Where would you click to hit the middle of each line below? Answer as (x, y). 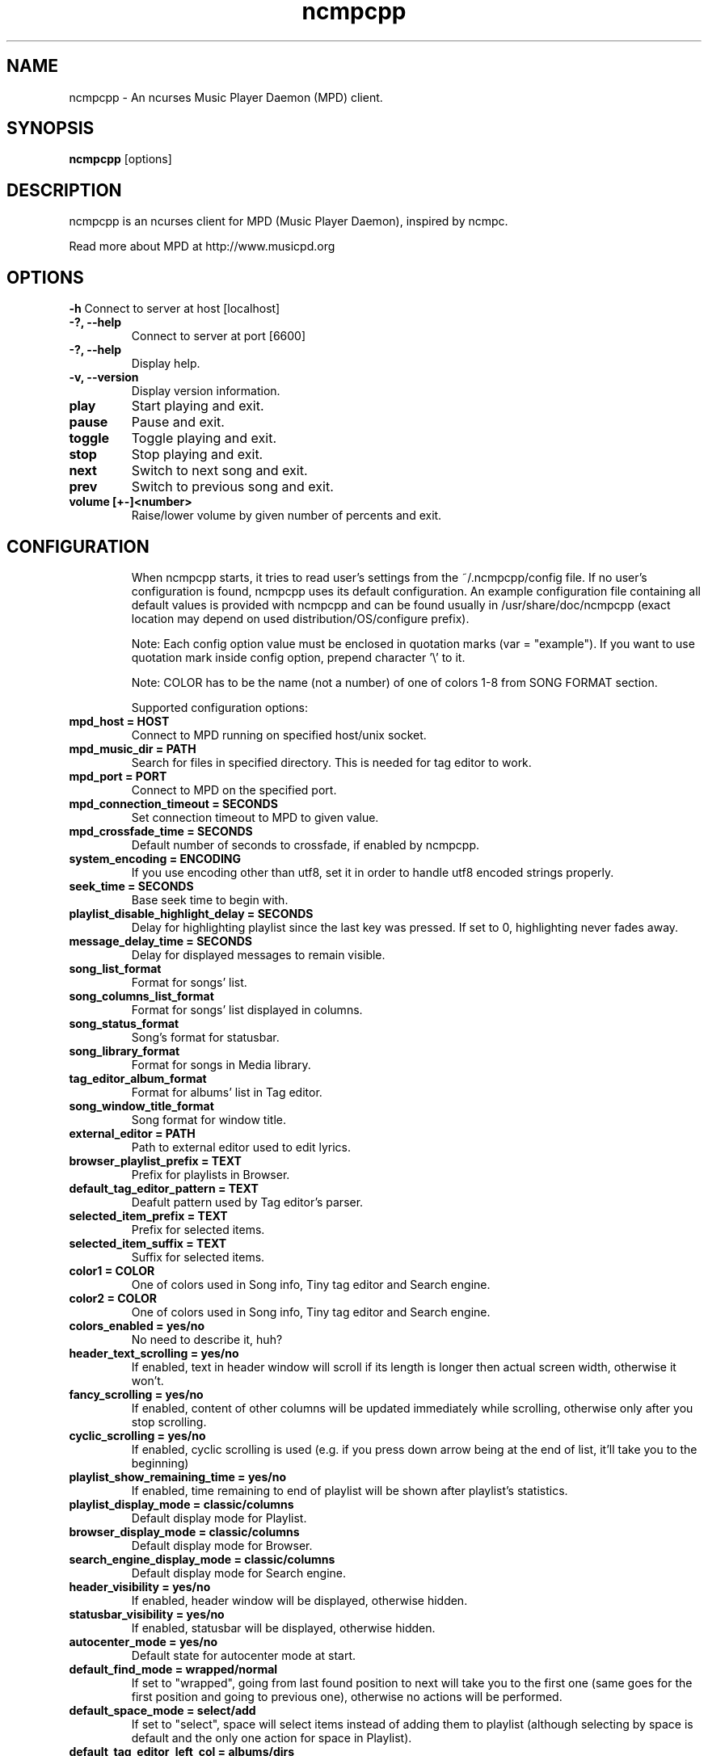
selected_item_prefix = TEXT (148, 1215)
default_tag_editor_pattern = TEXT (164, 1188)
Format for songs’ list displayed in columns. (247, 1009)
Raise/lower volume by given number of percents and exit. (287, 516)
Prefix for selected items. (198, 1229)
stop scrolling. (169, 1421)
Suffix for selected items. (198, 1257)
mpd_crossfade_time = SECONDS (161, 831)
